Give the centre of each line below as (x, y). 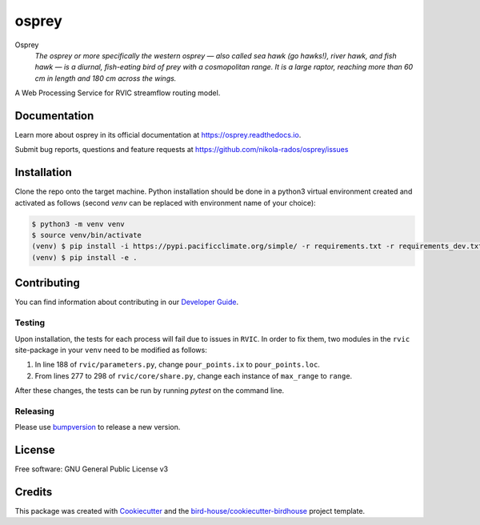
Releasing (35, 411)
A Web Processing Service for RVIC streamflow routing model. (118, 93)
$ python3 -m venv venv (78, 224)
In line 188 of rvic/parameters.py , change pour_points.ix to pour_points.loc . (177, 365)
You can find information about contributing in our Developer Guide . (127, 302)
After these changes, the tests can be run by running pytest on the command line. (150, 391)
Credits (34, 492)
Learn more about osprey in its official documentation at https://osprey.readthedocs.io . (158, 135)
